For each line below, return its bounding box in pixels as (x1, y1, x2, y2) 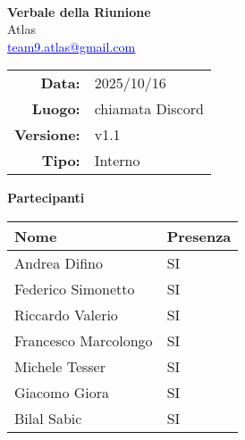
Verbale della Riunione (7, 2, 151, 21)
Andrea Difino (14, 252, 103, 273)
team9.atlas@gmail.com (7, 37, 136, 55)
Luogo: (31, 98, 80, 120)
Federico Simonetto (14, 278, 135, 299)
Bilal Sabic (14, 407, 82, 428)
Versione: (14, 124, 80, 145)
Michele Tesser (14, 355, 106, 377)
